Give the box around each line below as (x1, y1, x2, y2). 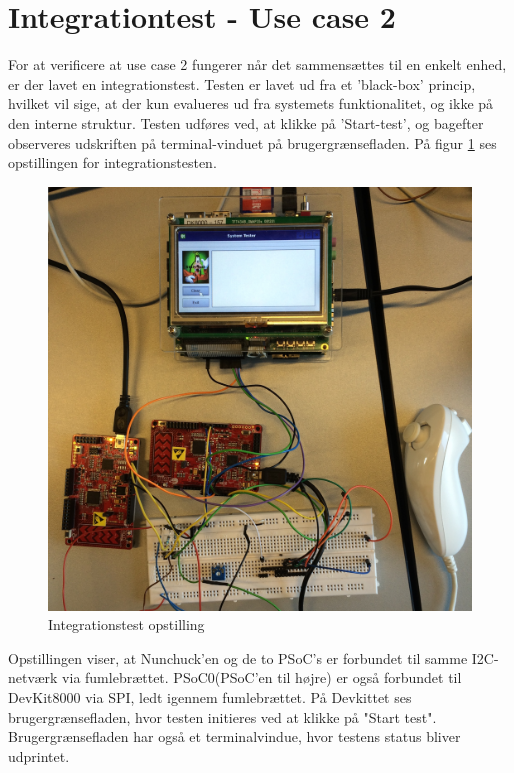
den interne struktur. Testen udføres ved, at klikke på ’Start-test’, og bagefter (8, 112, 484, 133)
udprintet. (8, 745, 70, 766)
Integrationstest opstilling (48, 614, 205, 635)
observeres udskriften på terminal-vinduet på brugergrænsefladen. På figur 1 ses (8, 132, 497, 153)
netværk (8, 667, 58, 688)
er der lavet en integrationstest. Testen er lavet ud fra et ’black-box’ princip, (8, 73, 476, 94)
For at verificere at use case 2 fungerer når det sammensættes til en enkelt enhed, (8, 54, 507, 75)
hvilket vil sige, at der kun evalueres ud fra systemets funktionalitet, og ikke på (8, 93, 494, 114)
